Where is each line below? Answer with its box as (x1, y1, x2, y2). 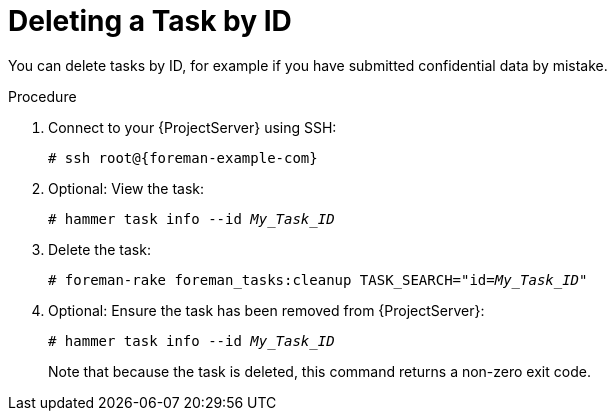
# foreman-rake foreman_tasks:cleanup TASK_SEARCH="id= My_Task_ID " (48, 271, 588, 288)
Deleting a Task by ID (8, 4, 292, 38)
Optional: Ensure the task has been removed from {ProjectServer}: (48, 301, 485, 319)
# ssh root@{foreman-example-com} (48, 149, 318, 166)
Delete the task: (48, 240, 151, 258)
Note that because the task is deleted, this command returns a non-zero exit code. (48, 362, 591, 380)
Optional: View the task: (48, 179, 205, 197)
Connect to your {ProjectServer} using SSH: (48, 118, 337, 136)
